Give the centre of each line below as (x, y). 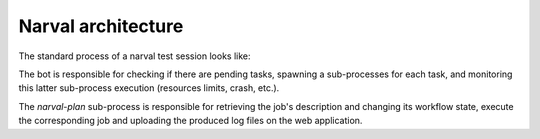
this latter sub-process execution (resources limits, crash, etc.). (149, 88)
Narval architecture (101, 26)
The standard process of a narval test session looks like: (134, 56)
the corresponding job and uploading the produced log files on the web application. (190, 121)
